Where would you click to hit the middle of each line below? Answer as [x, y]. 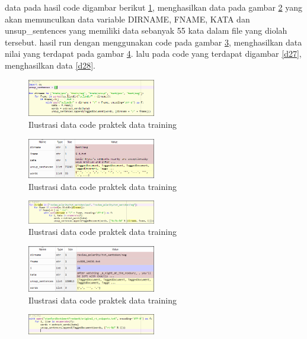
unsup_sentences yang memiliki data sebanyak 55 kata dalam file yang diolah [146, 30]
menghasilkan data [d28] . [50, 65]
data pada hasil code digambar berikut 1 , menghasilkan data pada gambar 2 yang [153, 7]
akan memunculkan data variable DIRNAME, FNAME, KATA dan [127, 19]
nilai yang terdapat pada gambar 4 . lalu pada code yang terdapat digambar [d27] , [153, 54]
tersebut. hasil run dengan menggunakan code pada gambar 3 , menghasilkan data [153, 42]
